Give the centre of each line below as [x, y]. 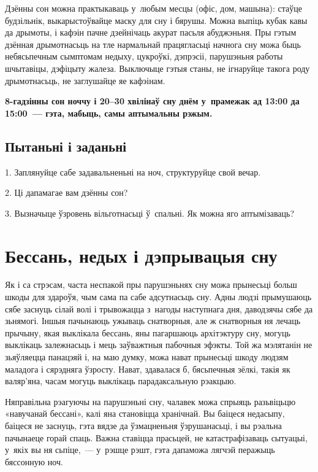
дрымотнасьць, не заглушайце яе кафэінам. [85, 80]
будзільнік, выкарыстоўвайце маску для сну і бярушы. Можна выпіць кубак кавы [156, 20]
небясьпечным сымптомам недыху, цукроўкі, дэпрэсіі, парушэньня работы [144, 56]
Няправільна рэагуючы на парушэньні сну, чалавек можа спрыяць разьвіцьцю [150, 401]
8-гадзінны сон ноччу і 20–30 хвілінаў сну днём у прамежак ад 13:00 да [152, 101]
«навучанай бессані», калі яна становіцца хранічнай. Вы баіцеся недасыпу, [145, 413]
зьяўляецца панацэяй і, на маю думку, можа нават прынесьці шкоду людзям [147, 357]
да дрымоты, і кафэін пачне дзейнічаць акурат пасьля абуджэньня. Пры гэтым [151, 32]
